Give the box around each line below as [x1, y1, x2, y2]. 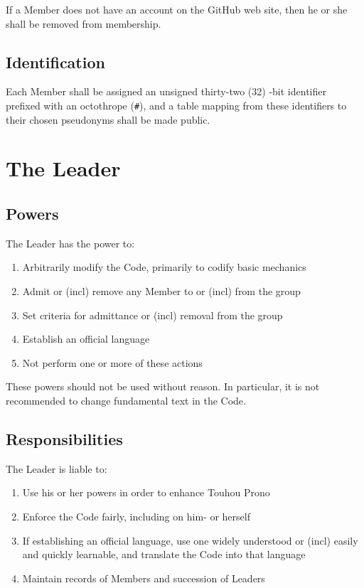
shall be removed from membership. [6, 16, 161, 31]
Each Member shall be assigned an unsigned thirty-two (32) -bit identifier [6, 84, 326, 99]
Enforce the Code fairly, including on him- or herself [22, 508, 250, 523]
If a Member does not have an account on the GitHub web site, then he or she [6, 2, 348, 16]
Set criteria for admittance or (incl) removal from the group [22, 307, 283, 322]
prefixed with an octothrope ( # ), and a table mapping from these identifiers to [6, 97, 347, 112]
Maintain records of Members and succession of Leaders [22, 570, 265, 585]
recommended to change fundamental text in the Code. [6, 392, 246, 407]
